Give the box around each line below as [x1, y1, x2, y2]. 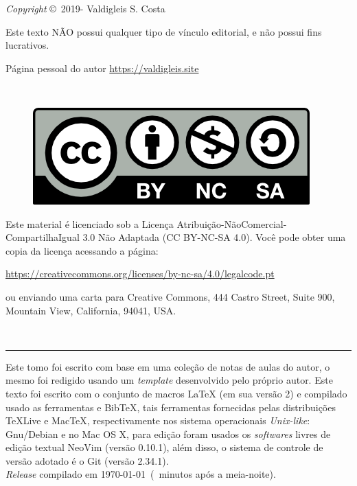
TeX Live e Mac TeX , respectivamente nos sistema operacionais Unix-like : [5, 413, 310, 428]
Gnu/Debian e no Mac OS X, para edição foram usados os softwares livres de [5, 426, 331, 441]
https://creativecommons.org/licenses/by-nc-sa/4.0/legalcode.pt [5, 266, 275, 281]
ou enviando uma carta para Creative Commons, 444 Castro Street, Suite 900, [5, 289, 335, 303]
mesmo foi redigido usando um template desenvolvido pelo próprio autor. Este [5, 373, 333, 387]
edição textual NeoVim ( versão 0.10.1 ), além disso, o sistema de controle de [5, 440, 323, 454]
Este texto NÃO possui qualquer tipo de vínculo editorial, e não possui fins [5, 24, 322, 38]
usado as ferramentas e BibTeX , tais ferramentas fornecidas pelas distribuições [5, 400, 336, 414]
